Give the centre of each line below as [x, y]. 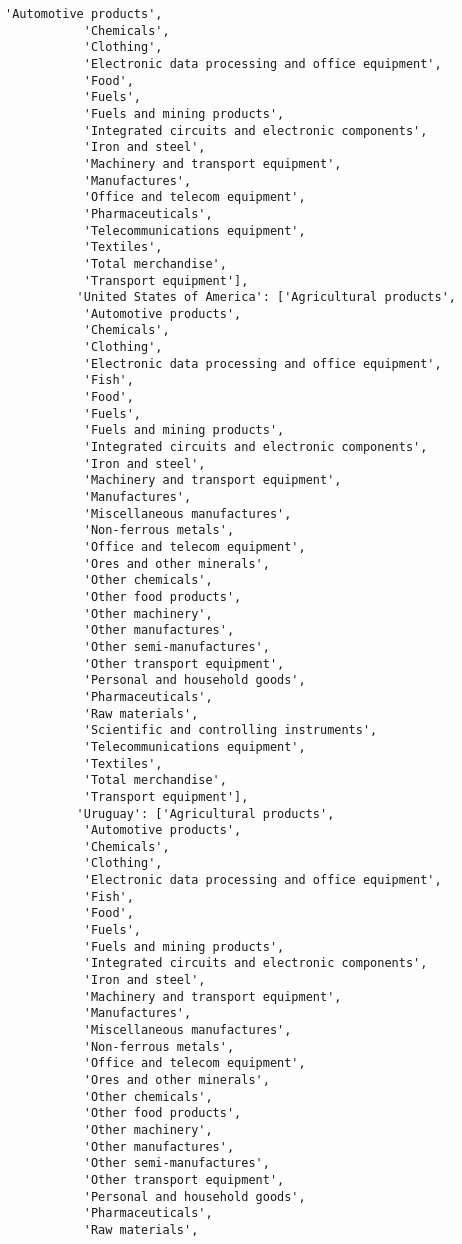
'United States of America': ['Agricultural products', [266, 297]
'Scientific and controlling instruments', [230, 730]
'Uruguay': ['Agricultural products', [205, 813]
